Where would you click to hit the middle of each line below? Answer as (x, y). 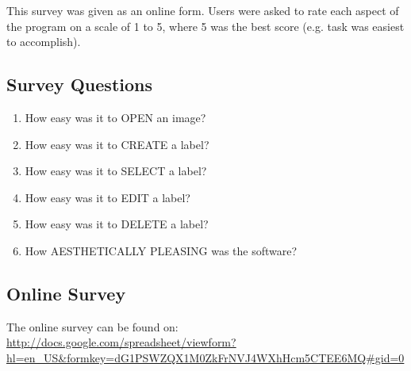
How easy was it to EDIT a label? (108, 197)
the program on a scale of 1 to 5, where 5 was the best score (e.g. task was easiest (205, 26)
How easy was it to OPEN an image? (115, 117)
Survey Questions (80, 84)
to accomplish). (44, 42)
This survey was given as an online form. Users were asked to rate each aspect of (203, 10)
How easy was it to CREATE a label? (117, 144)
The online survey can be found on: (92, 326)
